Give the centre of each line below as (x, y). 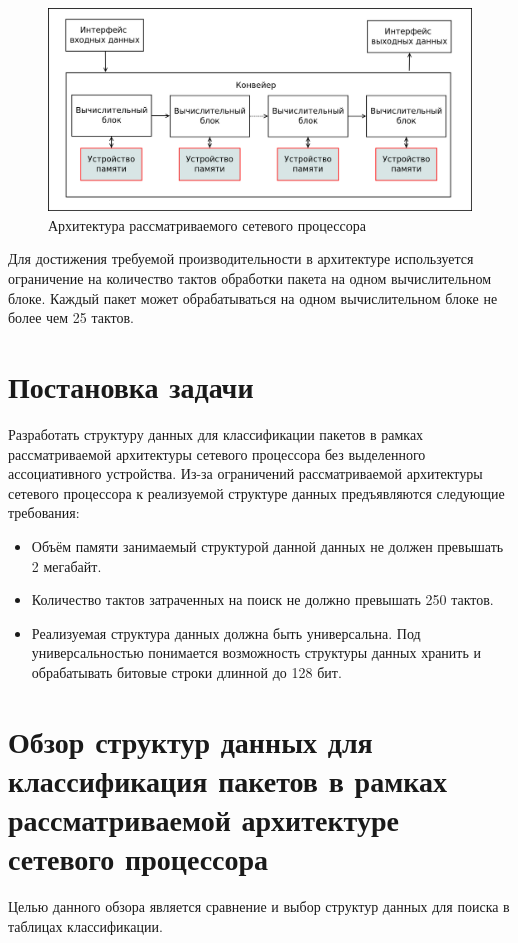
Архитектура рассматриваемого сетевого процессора (207, 224)
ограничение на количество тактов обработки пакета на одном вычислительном (249, 278)
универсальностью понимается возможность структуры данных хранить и (256, 652)
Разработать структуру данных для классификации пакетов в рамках (216, 433)
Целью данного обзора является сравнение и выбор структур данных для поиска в (259, 906)
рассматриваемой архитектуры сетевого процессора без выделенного (217, 453)
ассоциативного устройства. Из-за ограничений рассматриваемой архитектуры (245, 473)
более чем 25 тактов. (71, 317)
